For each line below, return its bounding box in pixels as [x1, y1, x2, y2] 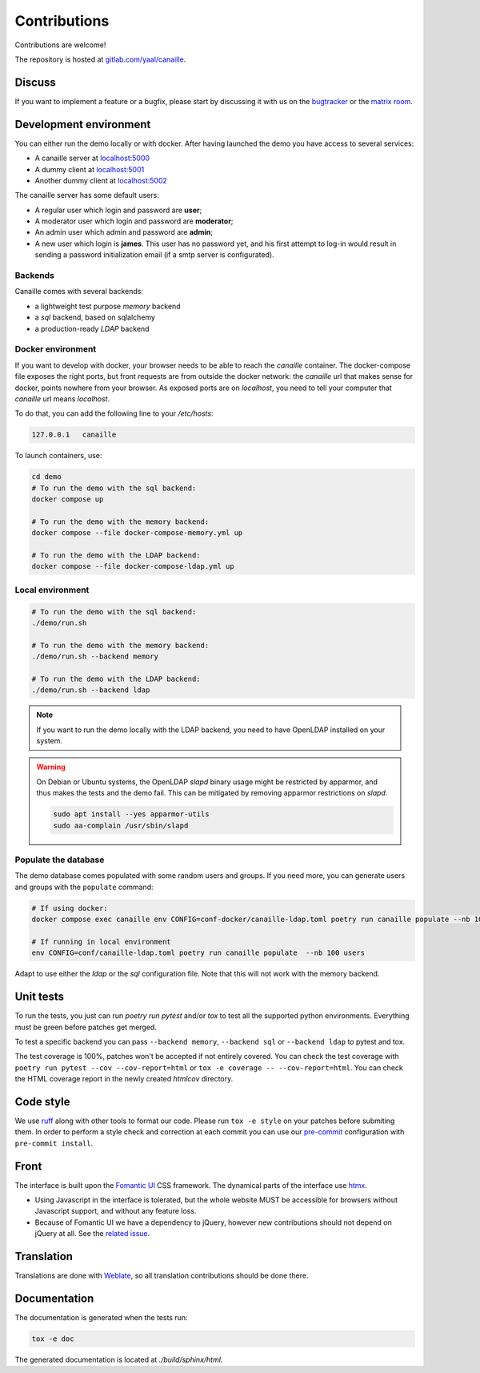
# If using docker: [31, 904, 108, 912]
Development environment [14, 117, 151, 131]
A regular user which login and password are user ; [34, 205, 202, 215]
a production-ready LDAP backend [34, 324, 150, 333]
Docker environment [14, 344, 97, 355]
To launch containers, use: [14, 451, 102, 461]
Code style [14, 1094, 70, 1109]
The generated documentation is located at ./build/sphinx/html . [14, 1355, 223, 1364]
